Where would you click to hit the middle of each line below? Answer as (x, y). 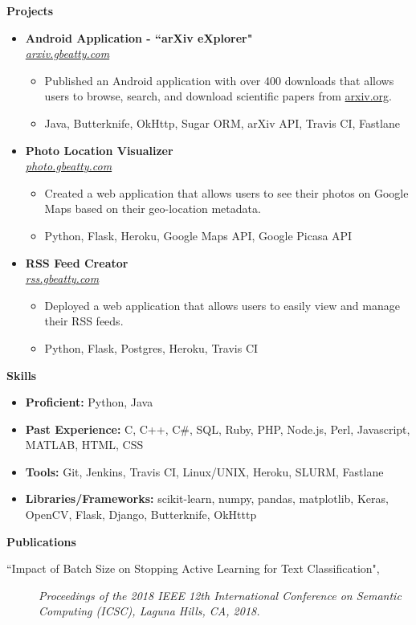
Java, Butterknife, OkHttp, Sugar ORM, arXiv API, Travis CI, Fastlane (222, 123)
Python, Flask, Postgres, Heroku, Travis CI (151, 347)
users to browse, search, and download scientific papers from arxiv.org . (218, 96)
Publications (41, 541)
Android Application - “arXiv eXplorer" (139, 37)
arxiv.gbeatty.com (67, 53)
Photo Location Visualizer (99, 150)
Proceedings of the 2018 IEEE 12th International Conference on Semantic (220, 595)
